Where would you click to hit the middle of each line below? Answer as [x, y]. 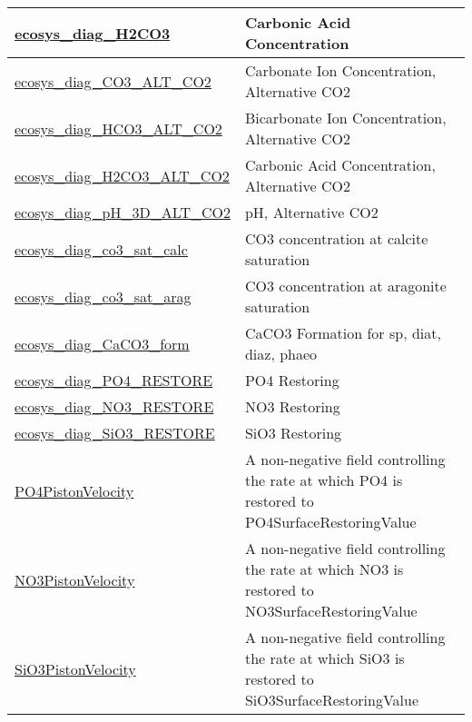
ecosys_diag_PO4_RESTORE [114, 380]
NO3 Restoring [292, 406]
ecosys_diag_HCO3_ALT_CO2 [118, 128]
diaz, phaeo [281, 354]
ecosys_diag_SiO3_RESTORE [115, 433]
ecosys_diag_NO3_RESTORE [114, 406]
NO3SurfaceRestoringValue [331, 611]
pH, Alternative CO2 [311, 212]
